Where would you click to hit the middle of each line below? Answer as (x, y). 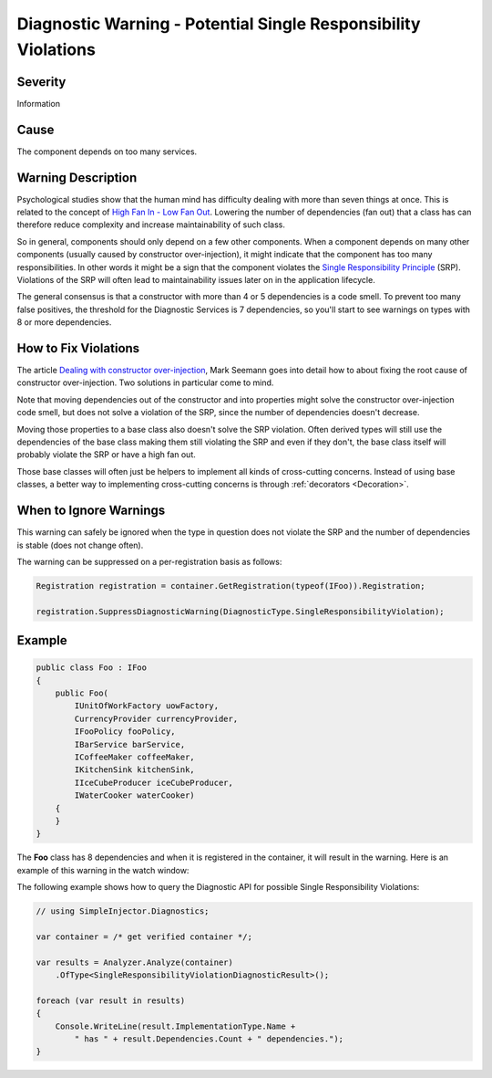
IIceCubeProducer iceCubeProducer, (154, 782)
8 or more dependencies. (64, 322)
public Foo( (82, 693)
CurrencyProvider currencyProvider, (156, 718)
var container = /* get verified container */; (144, 937)
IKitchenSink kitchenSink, (134, 770)
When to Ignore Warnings (91, 511)
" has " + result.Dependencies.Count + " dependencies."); (209, 1039)
